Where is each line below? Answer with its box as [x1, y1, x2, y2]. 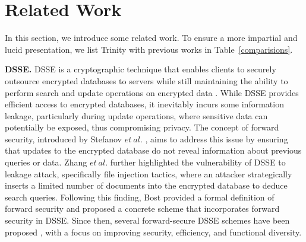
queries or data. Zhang [5, 156, 87, 168]
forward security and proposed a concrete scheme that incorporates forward [5, 202, 280, 215]
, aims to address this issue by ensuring [145, 132, 288, 145]
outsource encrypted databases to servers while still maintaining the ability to [5, 74, 288, 87]
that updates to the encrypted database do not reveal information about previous [5, 144, 302, 157]
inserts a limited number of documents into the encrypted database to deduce [5, 179, 288, 192]
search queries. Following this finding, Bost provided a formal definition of [5, 190, 275, 203]
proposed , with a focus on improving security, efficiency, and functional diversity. [5, 225, 302, 238]
